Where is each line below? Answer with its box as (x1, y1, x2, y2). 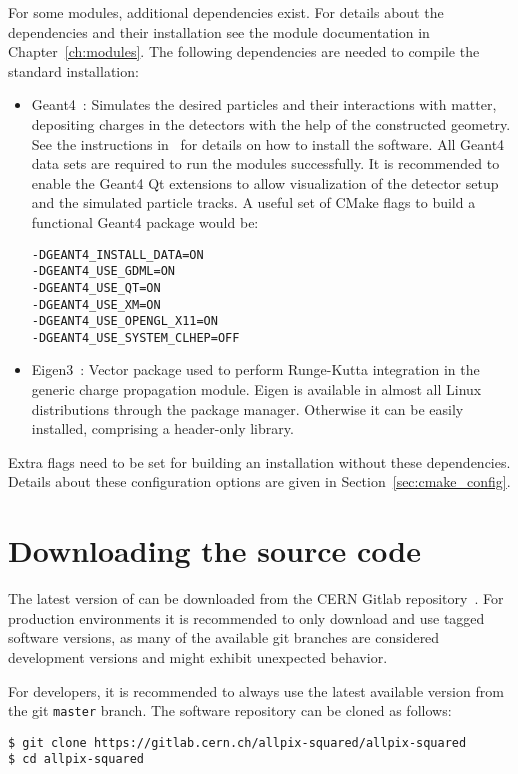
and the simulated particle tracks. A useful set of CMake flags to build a (31, 192, 476, 213)
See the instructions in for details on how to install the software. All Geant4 (31, 133, 505, 154)
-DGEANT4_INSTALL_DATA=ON (31, 247, 204, 262)
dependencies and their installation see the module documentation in (8, 21, 430, 42)
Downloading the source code (8, 530, 421, 571)
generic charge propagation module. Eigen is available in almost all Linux (31, 379, 482, 400)
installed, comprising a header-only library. (31, 418, 294, 439)
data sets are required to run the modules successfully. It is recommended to (31, 153, 500, 174)
